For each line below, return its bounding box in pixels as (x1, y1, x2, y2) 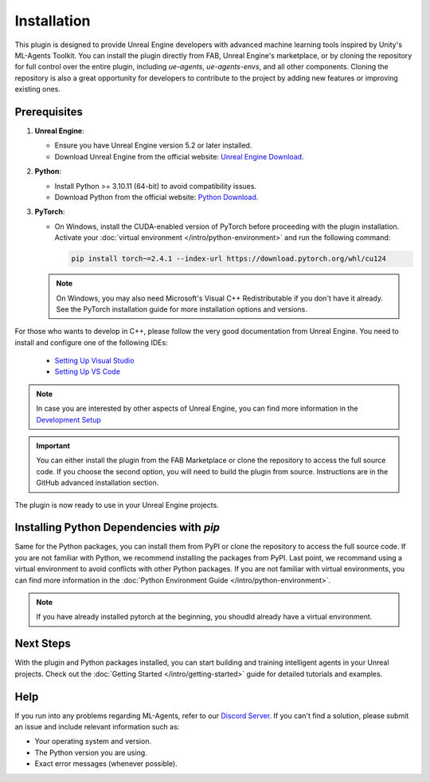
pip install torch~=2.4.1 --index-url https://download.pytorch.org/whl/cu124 (71, 254, 386, 263)
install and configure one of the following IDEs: (14, 337, 168, 347)
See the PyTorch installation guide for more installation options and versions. (56, 304, 308, 314)
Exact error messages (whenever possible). (34, 759, 178, 768)
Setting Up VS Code (54, 367, 121, 376)
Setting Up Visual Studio (54, 356, 135, 366)
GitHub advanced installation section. (36, 478, 159, 488)
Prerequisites (14, 104, 83, 119)
